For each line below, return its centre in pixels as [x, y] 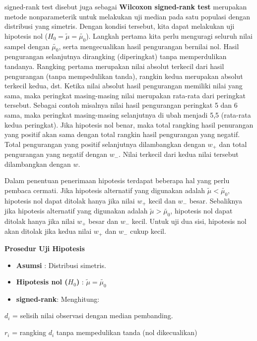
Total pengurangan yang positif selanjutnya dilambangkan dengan [105, 144]
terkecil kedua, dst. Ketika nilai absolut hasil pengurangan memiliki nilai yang [124, 86]
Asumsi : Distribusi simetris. [61, 265]
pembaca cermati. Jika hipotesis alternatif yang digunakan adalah [105, 190]
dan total [233, 144]
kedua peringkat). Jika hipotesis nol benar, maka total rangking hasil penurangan [129, 124]
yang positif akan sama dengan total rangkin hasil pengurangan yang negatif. [122, 134]
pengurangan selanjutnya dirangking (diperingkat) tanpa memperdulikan [116, 56]
